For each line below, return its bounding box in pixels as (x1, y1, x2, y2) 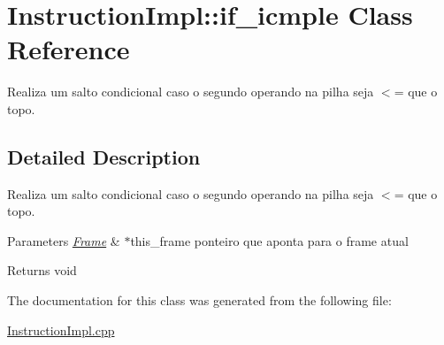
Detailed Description (7, 142, 201, 170)
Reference (7, 31, 130, 67)
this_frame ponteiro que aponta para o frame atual (130, 231, 409, 249)
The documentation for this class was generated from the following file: (7, 291, 392, 310)
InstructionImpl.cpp (7, 320, 115, 339)
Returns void (7, 261, 77, 280)
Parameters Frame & (7, 231, 120, 249)
